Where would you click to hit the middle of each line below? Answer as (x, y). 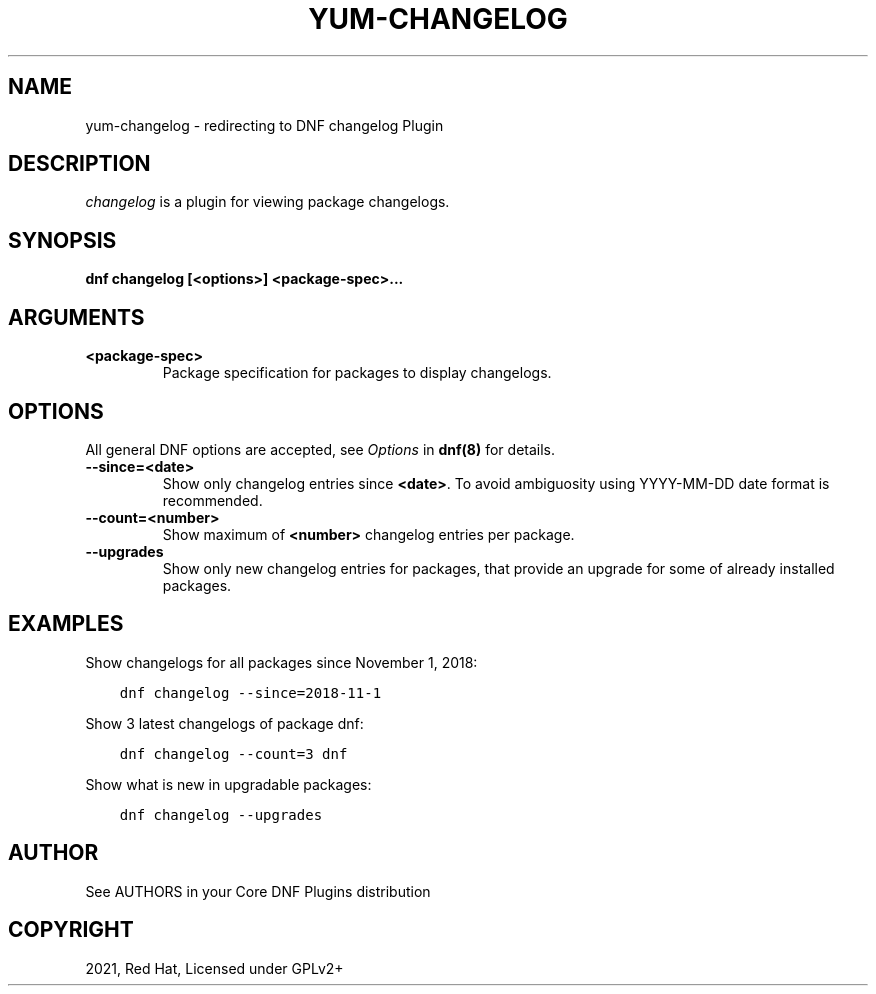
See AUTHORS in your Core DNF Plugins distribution (258, 891)
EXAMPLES (66, 624)
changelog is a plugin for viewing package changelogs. (267, 202)
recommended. (212, 500)
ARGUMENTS (76, 317)
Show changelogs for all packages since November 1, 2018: (281, 662)
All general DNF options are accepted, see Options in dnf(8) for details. (320, 449)
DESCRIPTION (79, 164)
